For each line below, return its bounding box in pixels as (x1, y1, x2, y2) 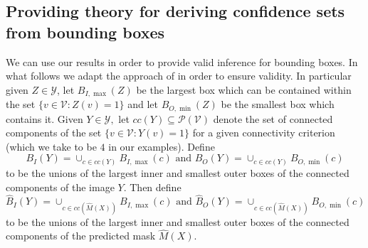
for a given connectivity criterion (192, 125, 335, 140)
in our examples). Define (108, 139, 215, 153)
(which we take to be (6, 139, 97, 153)
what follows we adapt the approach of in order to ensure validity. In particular (6, 68, 352, 83)
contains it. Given (6, 111, 83, 126)
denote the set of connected (213, 111, 333, 126)
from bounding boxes (6, 21, 165, 43)
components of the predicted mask (6, 228, 156, 243)
